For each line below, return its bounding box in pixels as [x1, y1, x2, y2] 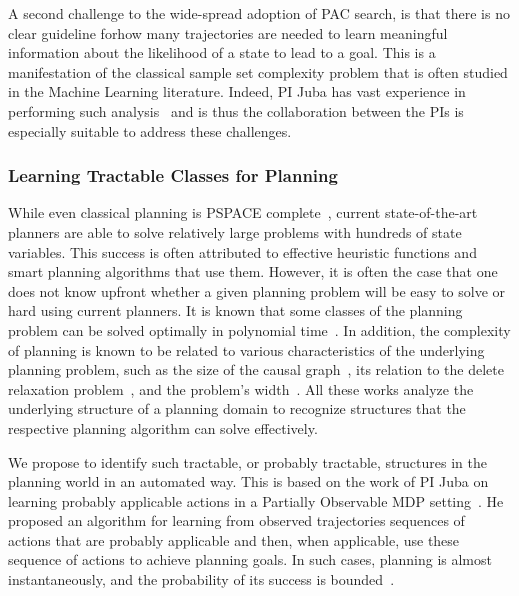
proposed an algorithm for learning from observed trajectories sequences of [8, 510, 465, 531]
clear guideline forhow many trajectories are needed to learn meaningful [8, 22, 448, 43]
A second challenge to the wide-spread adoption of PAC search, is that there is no [8, 3, 510, 23]
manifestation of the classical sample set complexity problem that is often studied [8, 61, 508, 82]
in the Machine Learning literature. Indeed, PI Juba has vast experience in [8, 81, 466, 102]
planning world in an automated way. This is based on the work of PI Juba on [8, 471, 489, 492]
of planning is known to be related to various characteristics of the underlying [8, 339, 485, 360]
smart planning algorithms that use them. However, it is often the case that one [8, 261, 498, 282]
